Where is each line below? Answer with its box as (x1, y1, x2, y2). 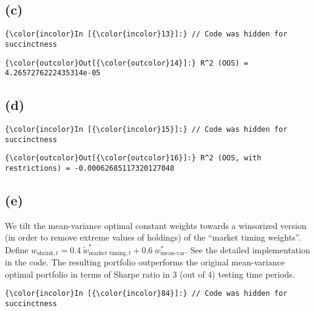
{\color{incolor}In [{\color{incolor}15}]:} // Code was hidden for (5, 125, 288, 134)
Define (5, 243, 29, 256)
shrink (37, 250, 53, 257)
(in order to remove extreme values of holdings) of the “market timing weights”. (5, 231, 301, 244)
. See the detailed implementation (185, 243, 310, 256)
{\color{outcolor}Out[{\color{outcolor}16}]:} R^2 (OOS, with (5, 154, 262, 163)
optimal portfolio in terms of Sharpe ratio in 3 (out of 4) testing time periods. (5, 267, 295, 280)
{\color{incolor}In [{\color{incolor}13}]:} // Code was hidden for (5, 30, 288, 39)
